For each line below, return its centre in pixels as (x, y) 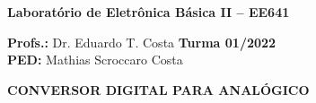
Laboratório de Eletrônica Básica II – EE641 (149, 12)
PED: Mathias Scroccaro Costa (95, 60)
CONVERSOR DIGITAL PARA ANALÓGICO (158, 89)
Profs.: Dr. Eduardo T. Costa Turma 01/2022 (142, 42)
